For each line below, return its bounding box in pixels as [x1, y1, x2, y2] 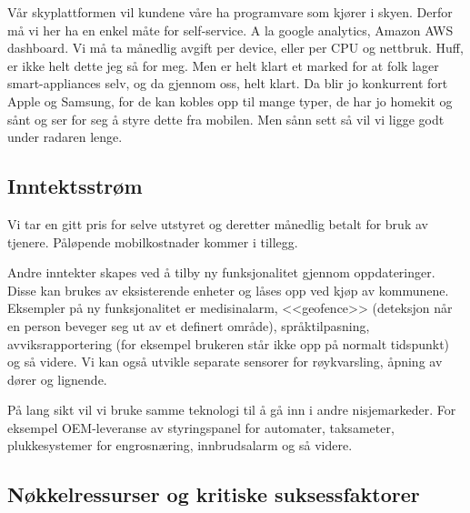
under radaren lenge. [7, 127, 123, 146]
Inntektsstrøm [7, 172, 143, 200]
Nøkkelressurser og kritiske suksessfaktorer [7, 480, 420, 508]
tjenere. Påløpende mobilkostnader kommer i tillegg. [7, 232, 298, 251]
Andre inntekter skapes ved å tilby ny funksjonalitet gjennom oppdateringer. [7, 263, 435, 282]
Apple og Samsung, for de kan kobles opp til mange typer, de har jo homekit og [7, 91, 453, 110]
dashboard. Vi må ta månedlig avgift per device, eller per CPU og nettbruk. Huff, [7, 38, 464, 57]
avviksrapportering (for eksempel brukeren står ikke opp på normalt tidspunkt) [7, 334, 450, 353]
